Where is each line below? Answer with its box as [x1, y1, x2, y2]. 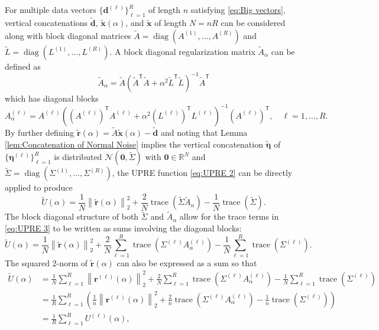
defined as [5, 60, 41, 72]
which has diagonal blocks [5, 92, 99, 104]
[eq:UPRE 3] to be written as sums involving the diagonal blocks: [5, 222, 242, 234]
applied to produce [5, 181, 73, 194]
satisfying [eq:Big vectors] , [190, 4, 286, 15]
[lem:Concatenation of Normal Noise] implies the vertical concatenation [5, 138, 263, 150]
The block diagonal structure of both [5, 210, 139, 223]
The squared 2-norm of [5, 256, 88, 269]
